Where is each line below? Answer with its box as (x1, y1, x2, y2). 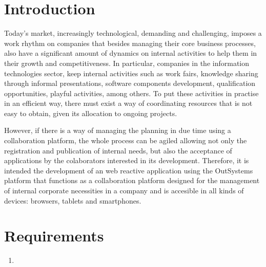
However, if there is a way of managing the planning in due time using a (4, 125, 231, 136)
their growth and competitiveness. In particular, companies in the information (4, 57, 250, 68)
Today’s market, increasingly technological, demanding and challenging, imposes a (4, 28, 262, 38)
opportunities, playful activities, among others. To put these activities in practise (4, 87, 259, 98)
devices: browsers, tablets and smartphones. (4, 195, 141, 206)
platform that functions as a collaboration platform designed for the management (4, 175, 260, 186)
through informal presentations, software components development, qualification (4, 78, 256, 88)
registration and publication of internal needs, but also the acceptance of (4, 145, 232, 155)
